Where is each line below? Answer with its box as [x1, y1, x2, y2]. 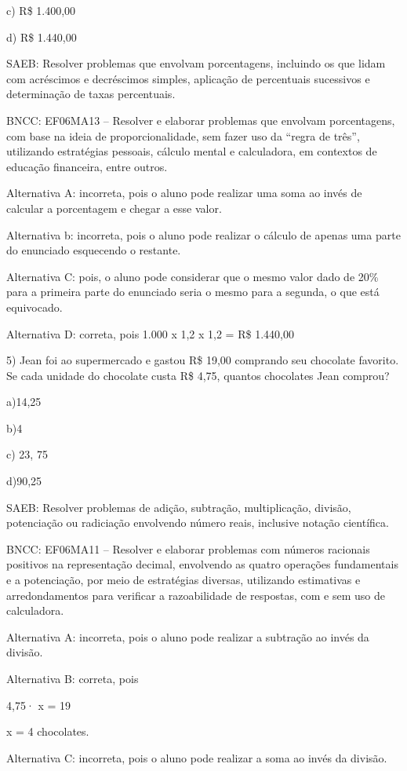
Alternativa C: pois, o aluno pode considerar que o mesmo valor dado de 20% [6, 268, 379, 284]
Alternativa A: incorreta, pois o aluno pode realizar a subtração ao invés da [6, 628, 369, 645]
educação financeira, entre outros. [6, 158, 168, 174]
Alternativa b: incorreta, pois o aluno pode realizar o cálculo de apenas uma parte [6, 226, 401, 243]
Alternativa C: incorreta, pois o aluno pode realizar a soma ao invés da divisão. [6, 749, 387, 766]
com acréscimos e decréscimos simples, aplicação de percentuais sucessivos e [6, 70, 370, 86]
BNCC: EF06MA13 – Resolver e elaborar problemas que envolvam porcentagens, [6, 111, 395, 128]
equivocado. [6, 298, 63, 315]
